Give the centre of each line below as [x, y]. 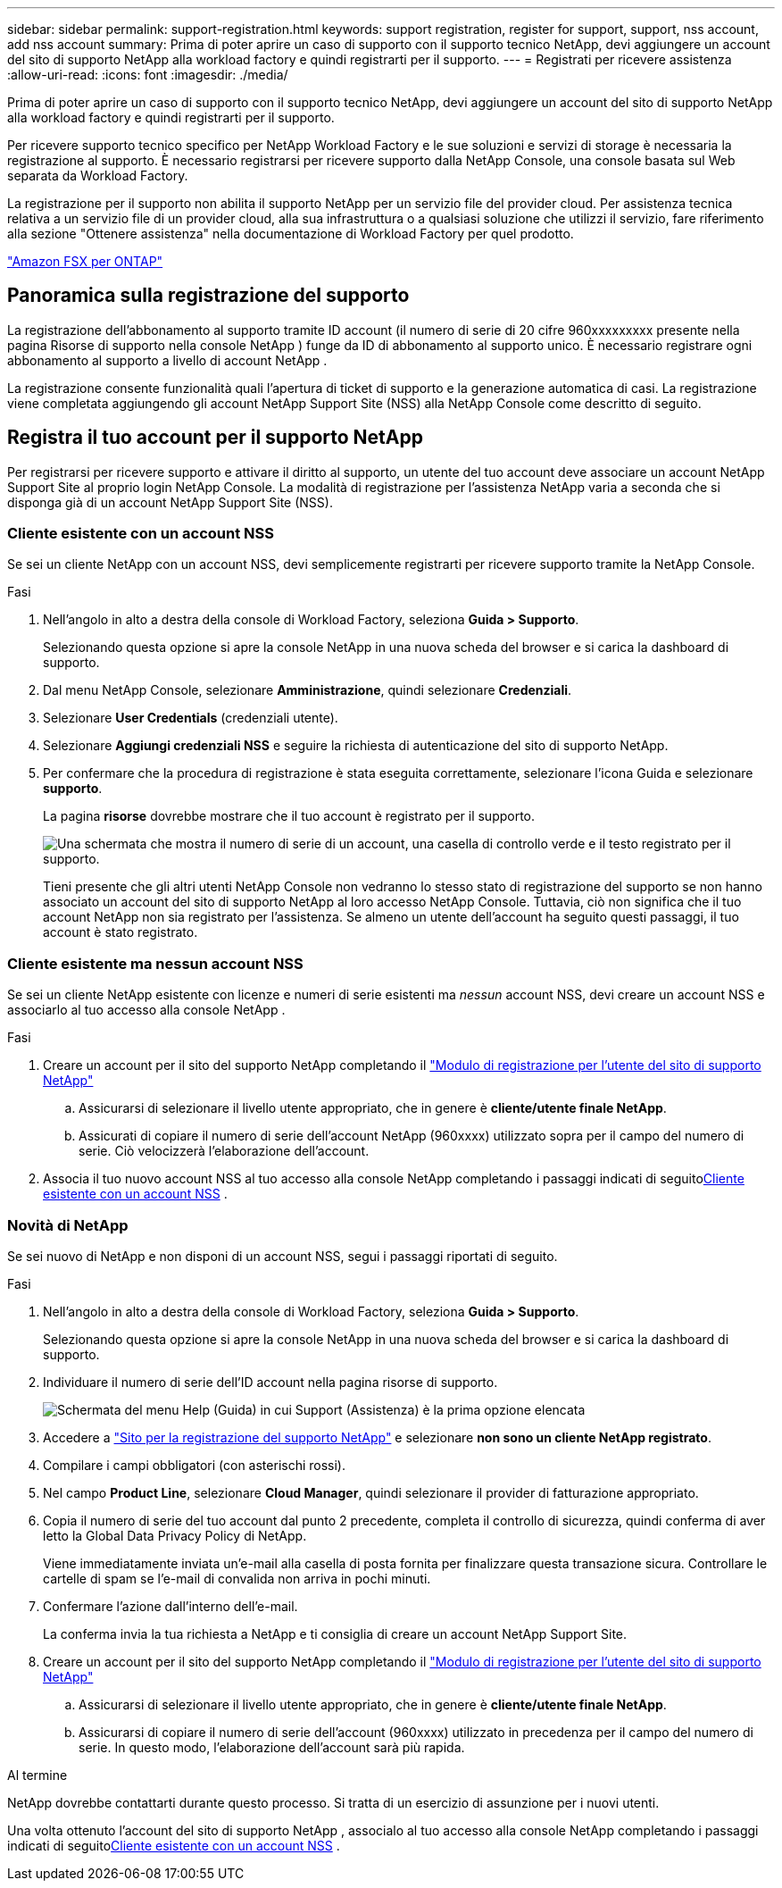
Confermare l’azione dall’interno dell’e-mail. [171, 1606]
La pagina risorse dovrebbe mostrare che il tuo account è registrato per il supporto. [289, 816]
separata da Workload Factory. [98, 175]
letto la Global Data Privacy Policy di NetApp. [175, 1535]
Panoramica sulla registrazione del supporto [208, 296]
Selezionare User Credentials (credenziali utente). [191, 718]
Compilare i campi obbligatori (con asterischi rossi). [195, 1465]
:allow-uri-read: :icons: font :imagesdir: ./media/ [148, 75]
